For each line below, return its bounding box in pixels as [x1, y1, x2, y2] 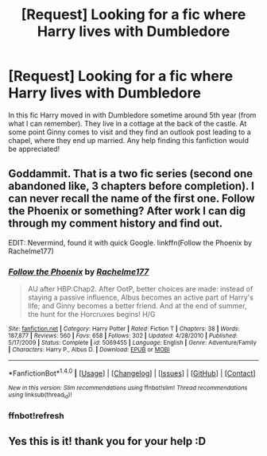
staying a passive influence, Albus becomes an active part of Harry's [27, 292, 254, 303]
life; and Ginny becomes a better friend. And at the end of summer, [27, 301, 248, 311]
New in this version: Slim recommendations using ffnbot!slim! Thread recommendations [8, 384, 248, 392]
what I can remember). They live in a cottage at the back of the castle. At [8, 118, 247, 128]
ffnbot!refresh [8, 410, 65, 421]
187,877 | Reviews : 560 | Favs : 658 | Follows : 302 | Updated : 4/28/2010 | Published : [8, 332, 238, 340]
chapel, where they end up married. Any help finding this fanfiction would [8, 135, 249, 145]
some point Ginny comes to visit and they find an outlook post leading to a [8, 127, 252, 137]
